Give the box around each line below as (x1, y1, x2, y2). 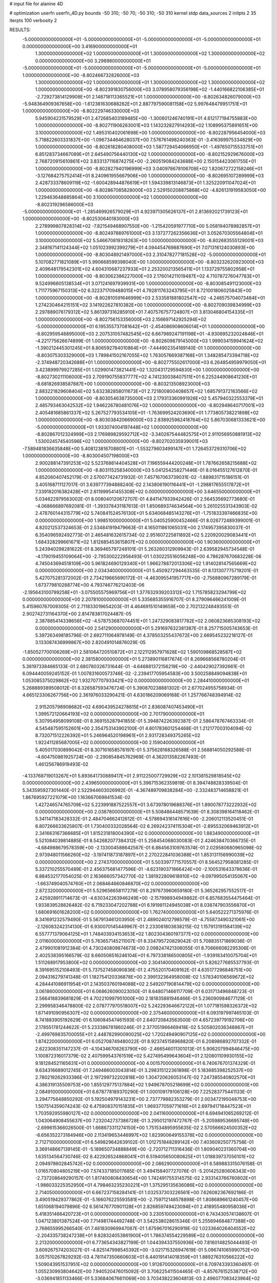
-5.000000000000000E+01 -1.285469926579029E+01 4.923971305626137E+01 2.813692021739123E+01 (22, 208, 248, 215)
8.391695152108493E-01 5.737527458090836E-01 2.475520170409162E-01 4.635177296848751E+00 (35, 966, 252, 973)
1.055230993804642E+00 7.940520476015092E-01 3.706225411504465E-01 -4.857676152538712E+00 (35, 1268, 258, 1274)
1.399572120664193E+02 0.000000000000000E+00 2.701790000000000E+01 (35, 711, 205, 717)
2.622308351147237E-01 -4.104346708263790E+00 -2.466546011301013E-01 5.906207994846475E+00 (35, 1045, 260, 1052)
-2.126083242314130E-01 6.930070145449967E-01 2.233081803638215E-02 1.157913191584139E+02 (35, 924, 251, 930)
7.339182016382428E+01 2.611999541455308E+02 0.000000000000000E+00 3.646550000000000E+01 (35, 489, 261, 495)
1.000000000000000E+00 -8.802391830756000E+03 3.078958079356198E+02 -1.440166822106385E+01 (35, 86, 264, 92)
